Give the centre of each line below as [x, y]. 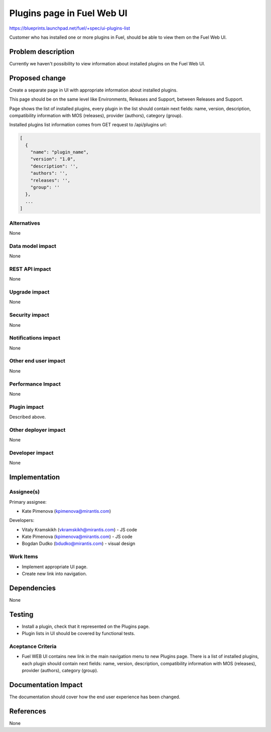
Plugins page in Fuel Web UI [68, 13]
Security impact [29, 315]
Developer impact [31, 452]
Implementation [35, 477]
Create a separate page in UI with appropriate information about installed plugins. [93, 90]
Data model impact [33, 246]
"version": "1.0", [53, 159]
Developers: [22, 520]
